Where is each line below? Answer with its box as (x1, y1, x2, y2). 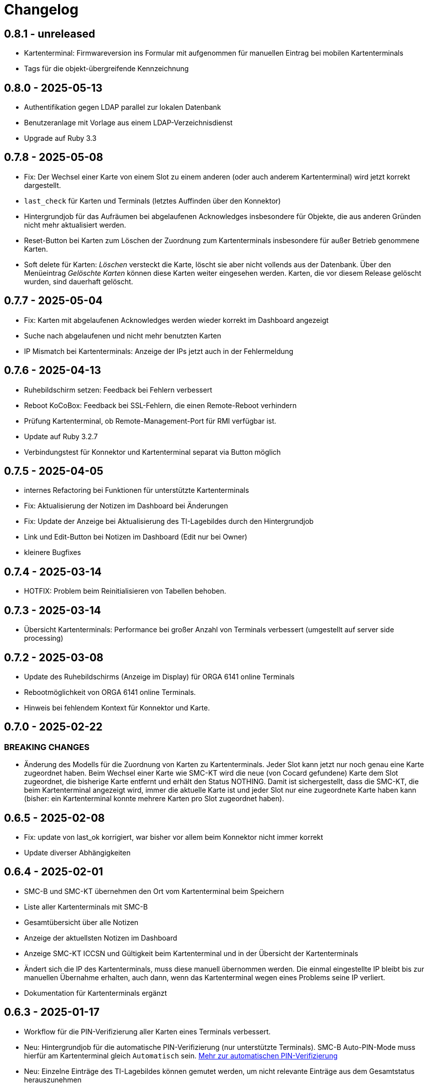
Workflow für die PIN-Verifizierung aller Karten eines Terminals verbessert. (24, 1027, 271, 1036)
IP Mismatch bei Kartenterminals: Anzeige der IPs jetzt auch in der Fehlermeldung (24, 346, 293, 355)
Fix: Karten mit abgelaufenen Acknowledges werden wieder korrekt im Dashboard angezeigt (24, 315, 329, 324)
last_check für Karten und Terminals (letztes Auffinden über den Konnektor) (24, 196, 281, 205)
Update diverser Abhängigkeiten (24, 848, 131, 857)
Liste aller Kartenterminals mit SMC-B (24, 902, 148, 911)
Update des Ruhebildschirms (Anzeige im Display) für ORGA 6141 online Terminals (24, 672, 295, 681)
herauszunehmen (24, 1075, 82, 1084)
